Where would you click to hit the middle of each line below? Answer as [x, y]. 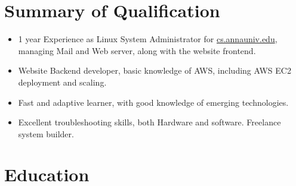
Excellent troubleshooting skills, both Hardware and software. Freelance [149, 122]
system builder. [46, 133]
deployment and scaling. [62, 82]
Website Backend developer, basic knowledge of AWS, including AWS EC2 [155, 70]
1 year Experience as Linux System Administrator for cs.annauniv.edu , [148, 39]
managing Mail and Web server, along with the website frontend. [137, 50]
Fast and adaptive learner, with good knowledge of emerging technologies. [153, 102]
